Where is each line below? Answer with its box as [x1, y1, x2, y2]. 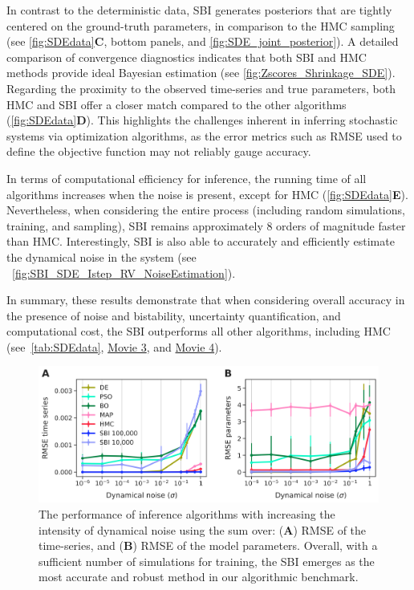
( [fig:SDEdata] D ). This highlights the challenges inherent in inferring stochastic [6, 112, 398, 128]
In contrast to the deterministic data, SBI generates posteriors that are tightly [6, 2, 392, 18]
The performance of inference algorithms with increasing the [39, 505, 335, 522]
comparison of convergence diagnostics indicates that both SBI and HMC [6, 48, 367, 65]
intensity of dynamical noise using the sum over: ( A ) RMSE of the [39, 521, 367, 538]
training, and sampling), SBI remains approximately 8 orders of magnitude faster [6, 217, 406, 234]
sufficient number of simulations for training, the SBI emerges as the [39, 552, 375, 569]
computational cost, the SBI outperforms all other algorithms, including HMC [6, 323, 391, 340]
